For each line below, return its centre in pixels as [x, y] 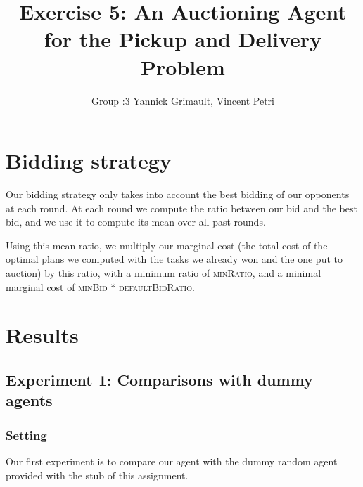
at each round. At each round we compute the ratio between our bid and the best [181, 208]
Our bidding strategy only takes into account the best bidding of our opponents [178, 194]
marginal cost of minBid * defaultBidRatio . [100, 286]
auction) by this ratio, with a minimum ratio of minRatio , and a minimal [164, 273]
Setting [26, 435]
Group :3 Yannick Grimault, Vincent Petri [183, 100]
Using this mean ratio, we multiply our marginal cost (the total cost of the [167, 245]
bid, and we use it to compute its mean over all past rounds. [136, 222]
